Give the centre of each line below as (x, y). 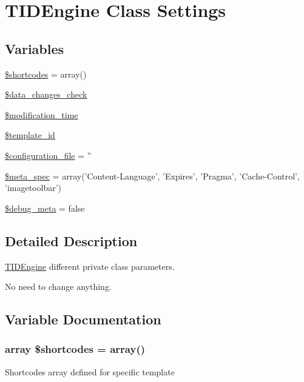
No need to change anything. (58, 286)
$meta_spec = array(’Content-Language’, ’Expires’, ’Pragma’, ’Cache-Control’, (152, 176)
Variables (35, 48)
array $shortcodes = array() (75, 349)
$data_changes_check (46, 94)
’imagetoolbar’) (33, 188)
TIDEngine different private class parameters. (90, 266)
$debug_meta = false (45, 208)
